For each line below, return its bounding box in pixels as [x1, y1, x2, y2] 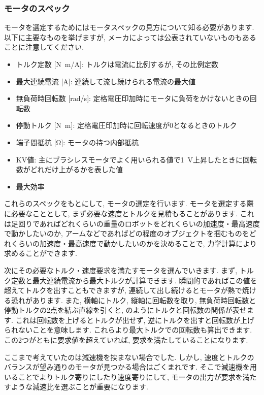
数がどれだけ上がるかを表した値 [16, 164, 123, 175]
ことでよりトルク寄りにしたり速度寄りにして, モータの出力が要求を [18, 371, 243, 382]
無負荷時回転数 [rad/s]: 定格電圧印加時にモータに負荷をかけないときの [16, 93, 250, 104]
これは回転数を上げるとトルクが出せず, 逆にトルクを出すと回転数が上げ [15, 314, 255, 325]
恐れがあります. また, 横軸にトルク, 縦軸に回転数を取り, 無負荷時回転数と [11, 294, 256, 305]
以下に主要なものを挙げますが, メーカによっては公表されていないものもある [4, 31, 256, 42]
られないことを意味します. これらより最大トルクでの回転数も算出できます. [4, 324, 252, 335]
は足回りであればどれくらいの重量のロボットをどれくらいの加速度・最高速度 [4, 218, 260, 228]
